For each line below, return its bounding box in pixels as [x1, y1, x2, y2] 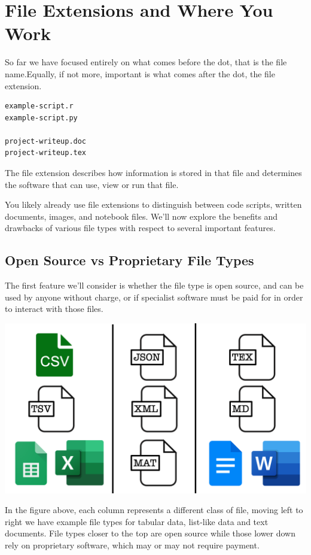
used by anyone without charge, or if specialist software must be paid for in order [5, 290, 303, 303]
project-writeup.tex [5, 148, 87, 157]
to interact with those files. [5, 302, 103, 315]
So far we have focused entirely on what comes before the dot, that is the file [5, 56, 287, 68]
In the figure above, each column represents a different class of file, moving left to [5, 504, 303, 516]
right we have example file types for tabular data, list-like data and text [5, 515, 269, 527]
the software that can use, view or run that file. [5, 178, 179, 190]
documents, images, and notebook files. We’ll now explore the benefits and [5, 210, 278, 222]
